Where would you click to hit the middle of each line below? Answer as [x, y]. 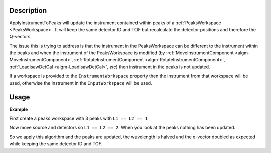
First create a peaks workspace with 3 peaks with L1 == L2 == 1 [79, 118]
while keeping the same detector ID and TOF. [56, 144]
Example [19, 109]
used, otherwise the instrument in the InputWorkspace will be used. [81, 83]
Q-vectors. [21, 37]
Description [28, 11]
